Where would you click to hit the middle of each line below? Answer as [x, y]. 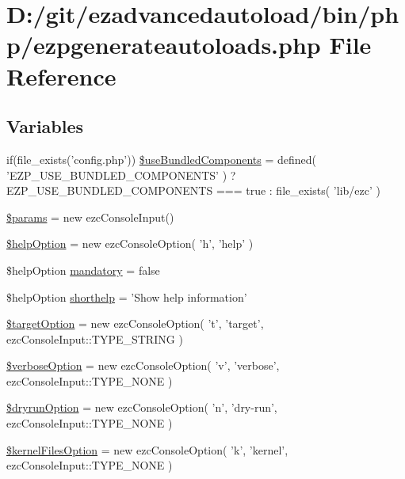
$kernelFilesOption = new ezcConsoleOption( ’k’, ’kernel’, [147, 449]
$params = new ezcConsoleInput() [90, 217]
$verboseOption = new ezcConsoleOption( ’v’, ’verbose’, [143, 365]
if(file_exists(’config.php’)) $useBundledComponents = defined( [162, 159]
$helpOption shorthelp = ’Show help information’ [127, 297]
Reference [61, 76]
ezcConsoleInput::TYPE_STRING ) [95, 338]
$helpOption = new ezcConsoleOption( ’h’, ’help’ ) [130, 243]
